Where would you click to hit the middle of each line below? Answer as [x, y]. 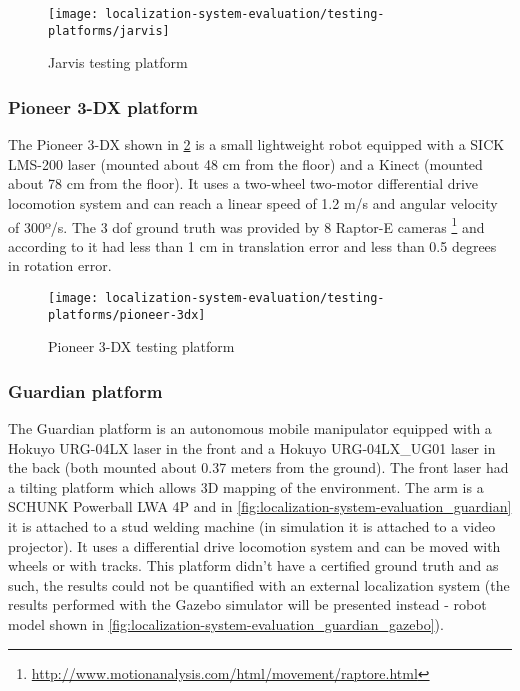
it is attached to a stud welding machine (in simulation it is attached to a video [252, 526]
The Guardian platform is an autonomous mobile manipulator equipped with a [250, 428]
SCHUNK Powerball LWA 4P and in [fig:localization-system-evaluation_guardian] [260, 506]
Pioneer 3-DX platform [103, 106]
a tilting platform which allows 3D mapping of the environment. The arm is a [246, 486]
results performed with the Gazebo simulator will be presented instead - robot [247, 604]
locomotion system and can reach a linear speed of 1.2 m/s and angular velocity [253, 202]
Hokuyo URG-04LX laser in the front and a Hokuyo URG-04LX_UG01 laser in [252, 447]
